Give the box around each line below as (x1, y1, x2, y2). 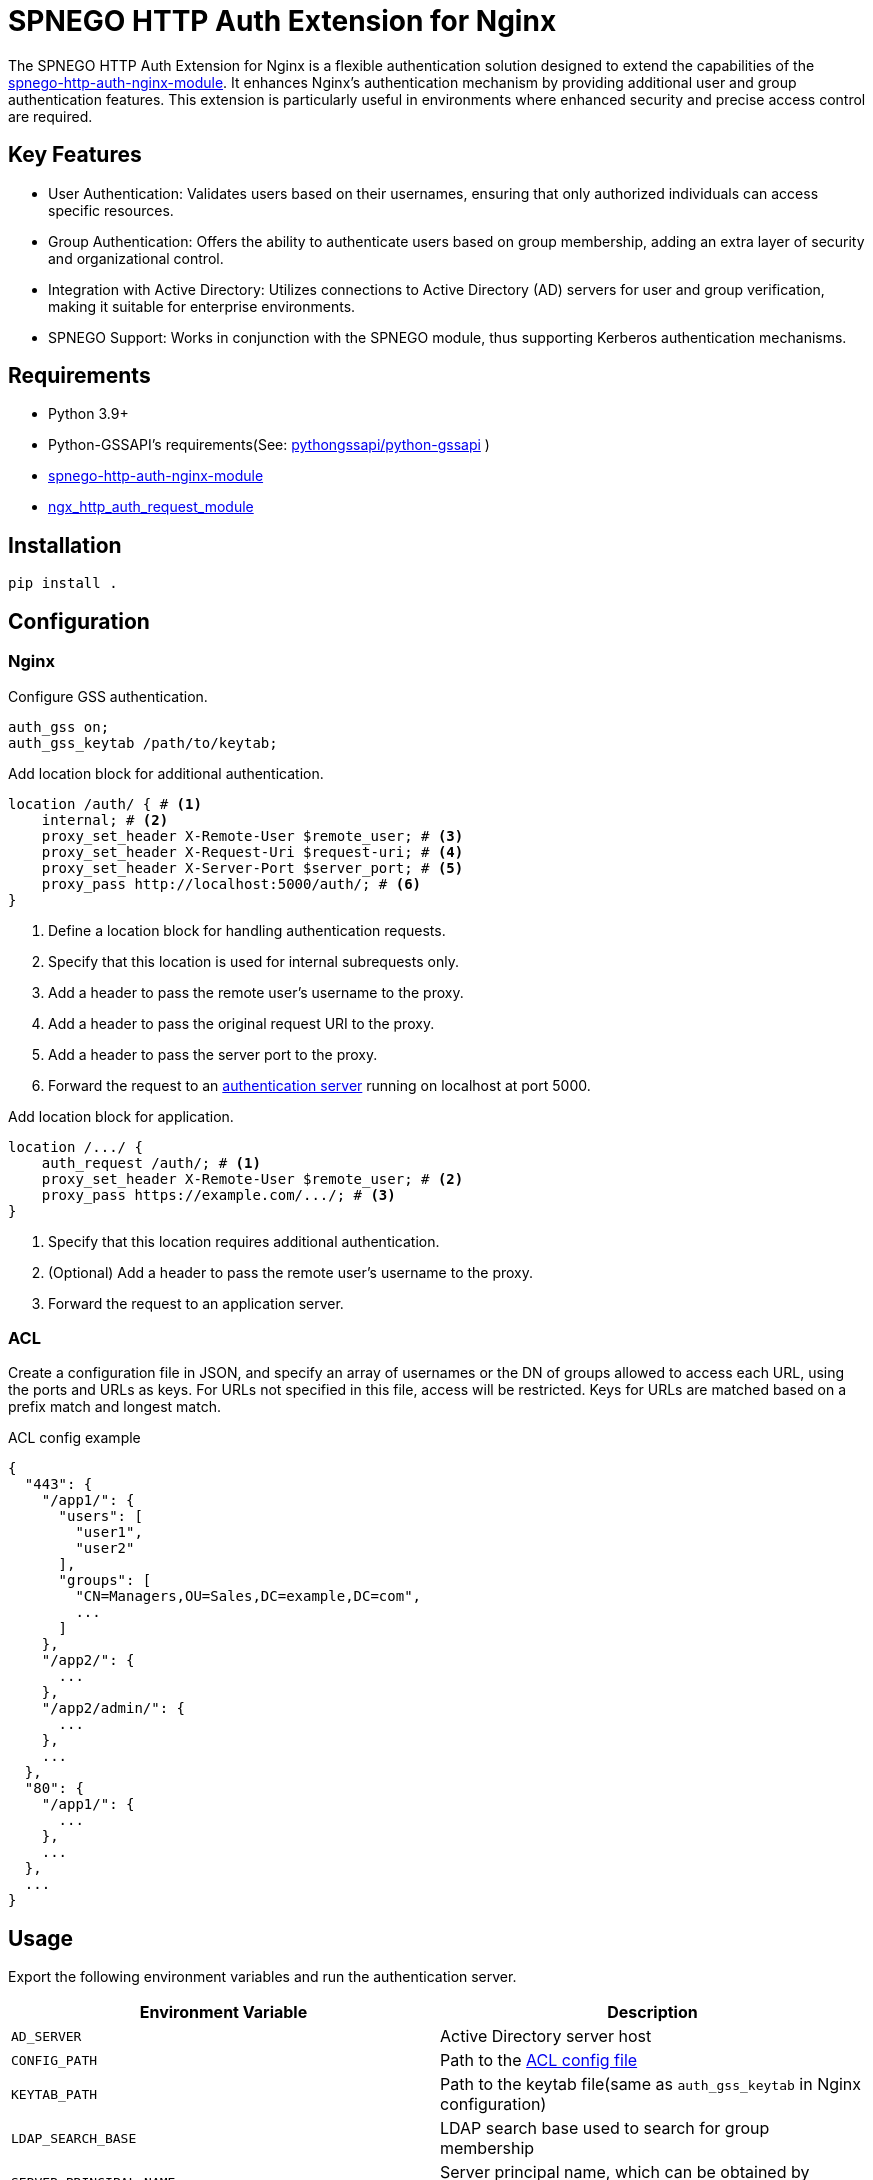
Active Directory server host (440, 2026, 652, 2047)
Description (607, 2002, 698, 2023)
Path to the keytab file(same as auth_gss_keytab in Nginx (440, 2074, 862, 2095)
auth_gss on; (8, 718, 110, 735)
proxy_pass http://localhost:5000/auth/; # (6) (41, 875, 422, 892)
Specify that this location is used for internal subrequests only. (48, 952, 459, 970)
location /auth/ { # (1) (8, 795, 202, 812)
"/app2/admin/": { (41, 1700, 186, 1717)
